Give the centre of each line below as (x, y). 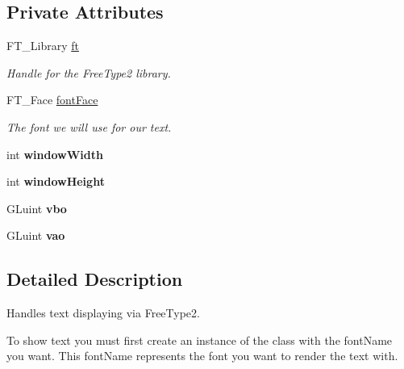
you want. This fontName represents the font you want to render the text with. (202, 356)
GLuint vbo (37, 208)
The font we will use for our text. (89, 126)
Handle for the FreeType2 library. (89, 72)
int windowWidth (55, 154)
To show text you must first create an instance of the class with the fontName (200, 340)
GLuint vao (36, 235)
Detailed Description (95, 279)
